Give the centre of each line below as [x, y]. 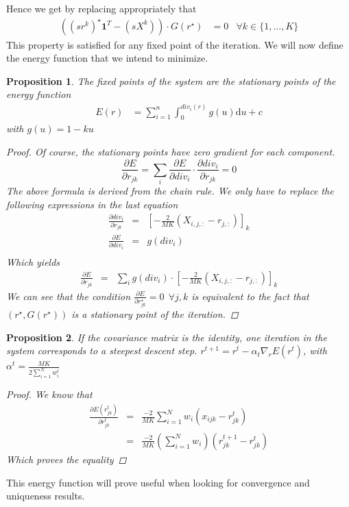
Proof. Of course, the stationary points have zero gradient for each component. [171, 151]
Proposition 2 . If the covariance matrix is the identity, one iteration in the [167, 337]
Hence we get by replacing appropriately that [101, 8]
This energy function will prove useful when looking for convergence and [158, 482]
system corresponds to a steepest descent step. [102, 350]
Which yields [33, 261]
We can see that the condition [69, 296]
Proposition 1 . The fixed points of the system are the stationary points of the [171, 81]
